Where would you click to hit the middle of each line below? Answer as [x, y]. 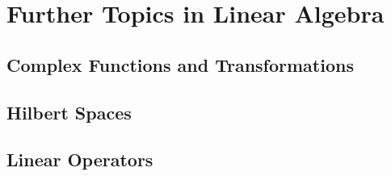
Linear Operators [80, 159]
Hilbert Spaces [69, 112]
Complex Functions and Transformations [180, 64]
